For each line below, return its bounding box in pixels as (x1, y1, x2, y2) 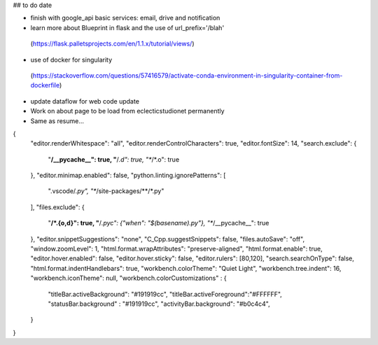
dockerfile (30, 81, 59, 90)
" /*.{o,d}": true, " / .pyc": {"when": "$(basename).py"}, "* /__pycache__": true (48, 219, 269, 227)
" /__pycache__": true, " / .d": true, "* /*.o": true (48, 155, 180, 164)
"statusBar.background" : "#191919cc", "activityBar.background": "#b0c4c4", (48, 300, 270, 308)
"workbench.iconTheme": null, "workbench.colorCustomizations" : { (30, 274, 227, 283)
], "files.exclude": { (30, 203, 85, 211)
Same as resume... (30, 116, 84, 125)
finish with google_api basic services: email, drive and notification (30, 14, 220, 22)
